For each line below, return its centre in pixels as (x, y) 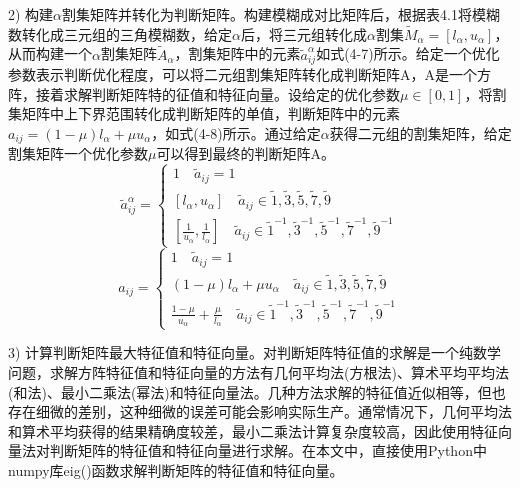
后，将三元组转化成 (303, 33)
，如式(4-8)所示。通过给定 (236, 132)
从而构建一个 (50, 53)
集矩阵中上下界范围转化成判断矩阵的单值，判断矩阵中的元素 (204, 113)
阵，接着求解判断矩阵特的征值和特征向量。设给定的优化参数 (204, 93)
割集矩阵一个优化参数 (78, 153)
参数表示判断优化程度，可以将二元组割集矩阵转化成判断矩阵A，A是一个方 (249, 74)
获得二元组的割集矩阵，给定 (420, 132)
